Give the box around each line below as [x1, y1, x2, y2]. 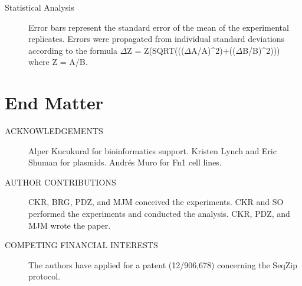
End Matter [5, 90, 103, 115]
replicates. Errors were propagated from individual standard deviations [28, 32, 285, 45]
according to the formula [28, 44, 117, 56]
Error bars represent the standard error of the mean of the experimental [28, 21, 289, 33]
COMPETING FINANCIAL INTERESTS [5, 239, 158, 251]
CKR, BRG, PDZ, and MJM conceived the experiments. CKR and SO [28, 196, 284, 208]
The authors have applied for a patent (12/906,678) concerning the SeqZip [28, 258, 297, 271]
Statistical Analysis [5, 1, 74, 13]
